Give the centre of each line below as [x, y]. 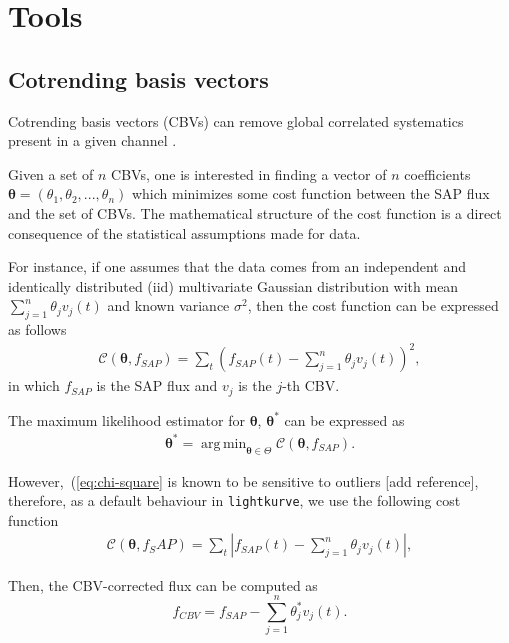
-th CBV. [311, 385]
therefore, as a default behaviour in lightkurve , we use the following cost [234, 500]
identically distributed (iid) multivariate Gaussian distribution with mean [233, 285]
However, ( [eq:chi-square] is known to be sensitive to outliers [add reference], [243, 480]
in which [34, 385]
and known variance [168, 305]
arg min [224, 443]
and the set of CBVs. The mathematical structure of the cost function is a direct [255, 212]
